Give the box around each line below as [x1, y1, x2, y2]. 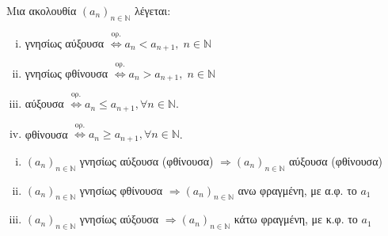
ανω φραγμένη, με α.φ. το [238, 181, 357, 198]
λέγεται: [134, 2, 171, 18]
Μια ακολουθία [6, 2, 77, 18]
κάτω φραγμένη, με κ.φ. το [234, 211, 358, 227]
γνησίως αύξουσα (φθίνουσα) [79, 152, 214, 169]
